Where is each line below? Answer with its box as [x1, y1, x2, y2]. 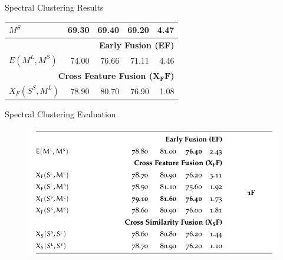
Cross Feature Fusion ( [58, 70, 153, 82]
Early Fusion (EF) [98, 38, 175, 51]
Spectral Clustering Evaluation [5, 108, 116, 120]
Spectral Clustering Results [5, 1, 104, 13]
